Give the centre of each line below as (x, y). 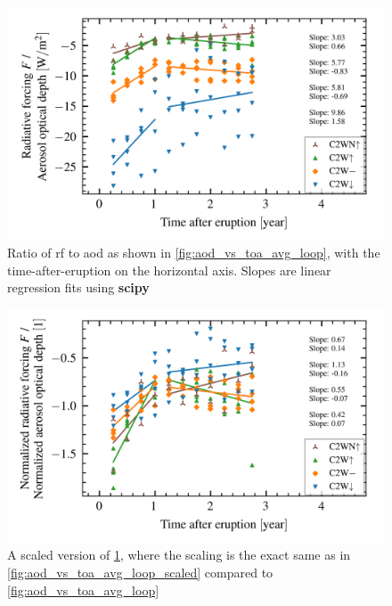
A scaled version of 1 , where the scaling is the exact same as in (179, 555)
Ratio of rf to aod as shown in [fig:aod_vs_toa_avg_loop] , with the (194, 253)
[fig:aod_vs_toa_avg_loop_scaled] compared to (140, 572)
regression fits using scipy (78, 287)
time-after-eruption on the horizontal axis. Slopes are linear (169, 270)
